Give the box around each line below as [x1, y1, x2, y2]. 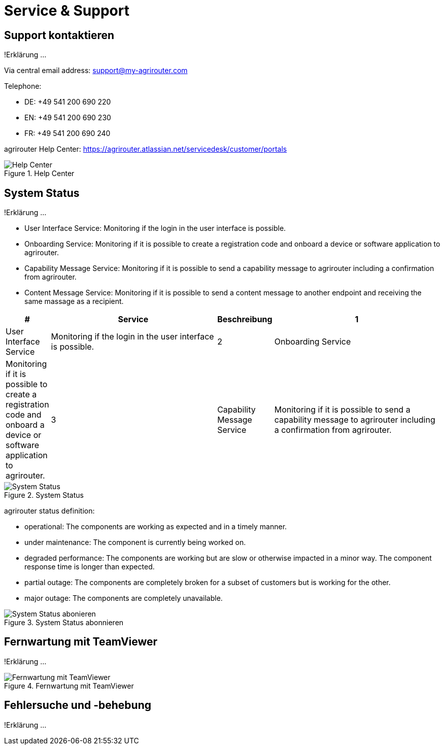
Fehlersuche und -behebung [4, 699, 151, 712]
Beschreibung [217, 314, 272, 325]
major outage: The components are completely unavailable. [24, 594, 223, 603]
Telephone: [4, 82, 42, 91]
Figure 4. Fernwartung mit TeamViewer [4, 681, 134, 690]
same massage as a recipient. [24, 297, 124, 306]
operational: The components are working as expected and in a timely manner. [24, 522, 287, 531]
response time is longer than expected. [24, 562, 155, 571]
